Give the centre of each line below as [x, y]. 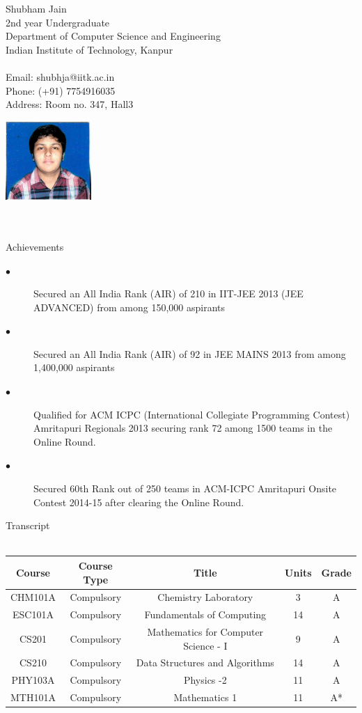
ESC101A [33, 614]
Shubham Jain [36, 8]
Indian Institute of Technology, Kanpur [89, 49]
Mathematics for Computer [205, 632]
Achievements [35, 246]
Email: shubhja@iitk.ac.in [60, 76]
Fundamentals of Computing [205, 614]
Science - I [205, 645]
